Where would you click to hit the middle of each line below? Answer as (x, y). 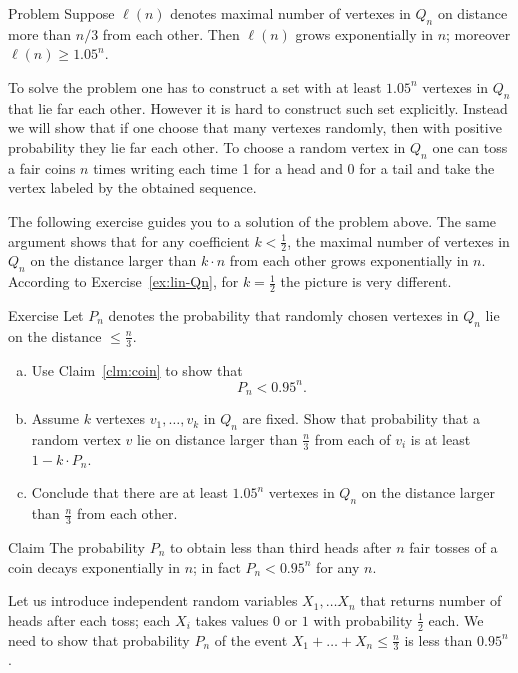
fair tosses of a (453, 547)
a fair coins (42, 167)
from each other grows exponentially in (349, 260)
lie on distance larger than (217, 438)
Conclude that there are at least (129, 492)
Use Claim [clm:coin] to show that (137, 369)
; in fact (217, 566)
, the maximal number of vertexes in (398, 240)
